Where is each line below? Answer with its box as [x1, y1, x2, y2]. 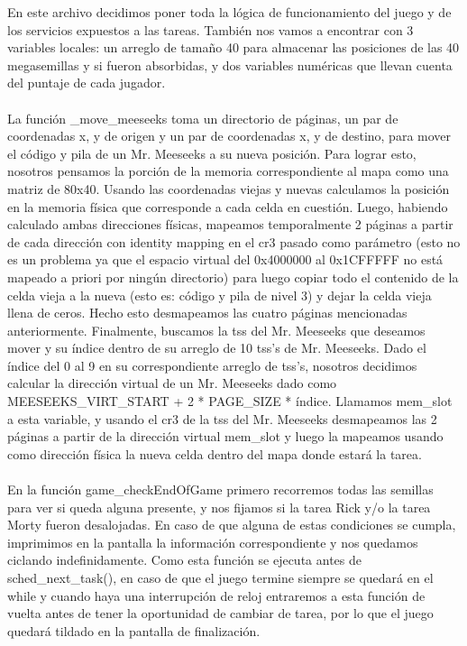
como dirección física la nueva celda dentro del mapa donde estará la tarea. [7, 444, 422, 463]
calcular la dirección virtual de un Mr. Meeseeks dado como [7, 374, 337, 392]
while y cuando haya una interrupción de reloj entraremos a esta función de [7, 586, 426, 604]
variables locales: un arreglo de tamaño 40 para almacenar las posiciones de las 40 [7, 38, 460, 57]
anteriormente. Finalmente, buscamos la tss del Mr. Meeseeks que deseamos [7, 320, 426, 339]
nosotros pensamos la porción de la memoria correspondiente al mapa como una [7, 161, 449, 180]
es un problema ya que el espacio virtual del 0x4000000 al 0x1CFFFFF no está [7, 250, 444, 269]
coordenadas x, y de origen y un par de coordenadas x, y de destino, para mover [7, 126, 452, 145]
